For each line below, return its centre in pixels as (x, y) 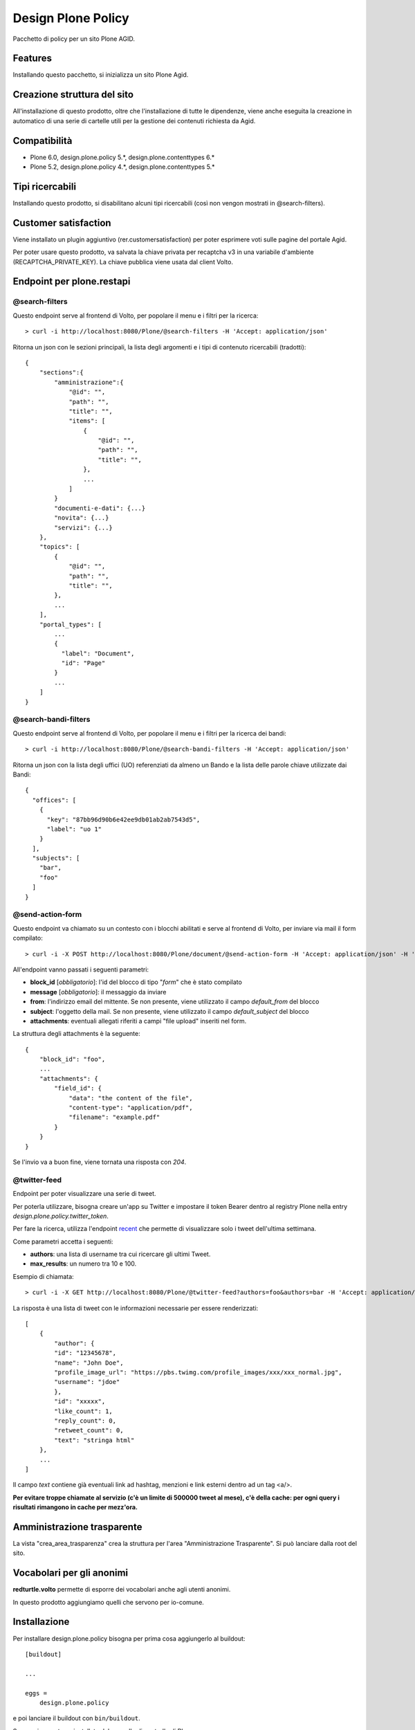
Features (32, 58)
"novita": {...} (82, 518)
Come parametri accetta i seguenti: (63, 1241)
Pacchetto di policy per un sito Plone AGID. (74, 39)
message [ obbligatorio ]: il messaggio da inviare (98, 992)
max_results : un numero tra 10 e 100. (83, 1264)
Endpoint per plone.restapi (72, 281)
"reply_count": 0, (85, 1421)
